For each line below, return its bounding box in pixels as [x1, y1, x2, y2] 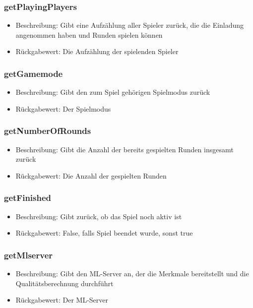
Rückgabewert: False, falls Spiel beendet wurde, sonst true [15, 228, 193, 238]
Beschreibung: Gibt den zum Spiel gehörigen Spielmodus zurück [15, 87, 210, 97]
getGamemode [4, 67, 63, 79]
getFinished [4, 191, 52, 204]
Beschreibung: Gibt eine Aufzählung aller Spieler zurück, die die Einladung [15, 20, 244, 30]
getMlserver [4, 248, 53, 261]
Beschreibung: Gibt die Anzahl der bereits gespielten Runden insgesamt [15, 144, 234, 154]
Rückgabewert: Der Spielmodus [15, 103, 111, 114]
